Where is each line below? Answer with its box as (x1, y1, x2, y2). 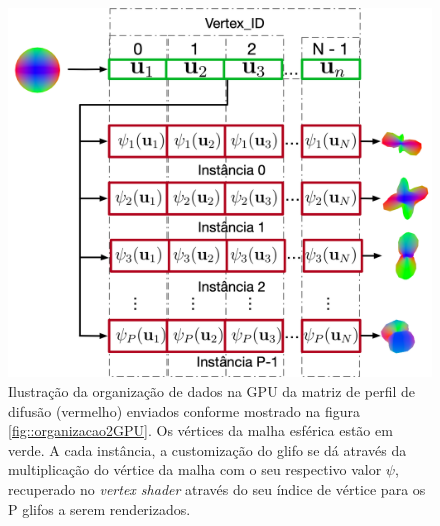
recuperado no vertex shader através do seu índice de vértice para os (8, 478, 426, 499)
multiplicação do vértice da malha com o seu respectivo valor (8, 459, 382, 480)
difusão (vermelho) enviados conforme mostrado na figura (8, 400, 360, 421)
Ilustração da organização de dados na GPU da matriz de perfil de (8, 380, 415, 401)
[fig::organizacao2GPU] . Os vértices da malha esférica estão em (8, 420, 393, 441)
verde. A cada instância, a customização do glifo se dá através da (8, 439, 407, 460)
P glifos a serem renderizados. (8, 498, 191, 519)
